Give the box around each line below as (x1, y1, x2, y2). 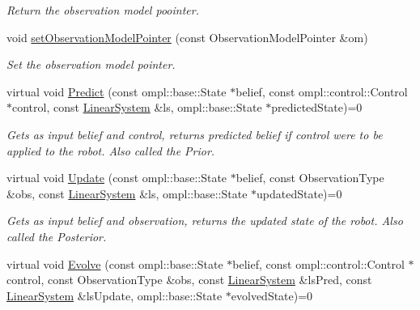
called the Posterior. (6, 227, 107, 244)
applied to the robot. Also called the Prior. (6, 142, 215, 159)
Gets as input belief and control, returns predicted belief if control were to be (6, 125, 383, 142)
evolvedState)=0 (231, 287, 313, 304)
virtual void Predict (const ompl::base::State (6, 83, 227, 100)
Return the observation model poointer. (6, 2, 199, 18)
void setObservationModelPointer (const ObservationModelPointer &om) (6, 28, 368, 45)
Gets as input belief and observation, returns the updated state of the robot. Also (6, 212, 403, 229)
